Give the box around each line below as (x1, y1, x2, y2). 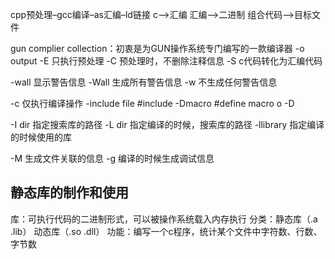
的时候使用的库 (10, 131, 72, 143)
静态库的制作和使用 (10, 184, 129, 202)
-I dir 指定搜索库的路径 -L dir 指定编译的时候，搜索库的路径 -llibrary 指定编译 (10, 119, 325, 130)
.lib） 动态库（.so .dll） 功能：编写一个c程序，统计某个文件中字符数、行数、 (10, 225, 323, 237)
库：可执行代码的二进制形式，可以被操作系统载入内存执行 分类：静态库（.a (10, 213, 318, 225)
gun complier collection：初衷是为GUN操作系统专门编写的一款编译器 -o (10, 43, 305, 54)
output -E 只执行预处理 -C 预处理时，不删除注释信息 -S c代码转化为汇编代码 (10, 55, 323, 67)
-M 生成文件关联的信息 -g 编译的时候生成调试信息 (10, 153, 215, 164)
